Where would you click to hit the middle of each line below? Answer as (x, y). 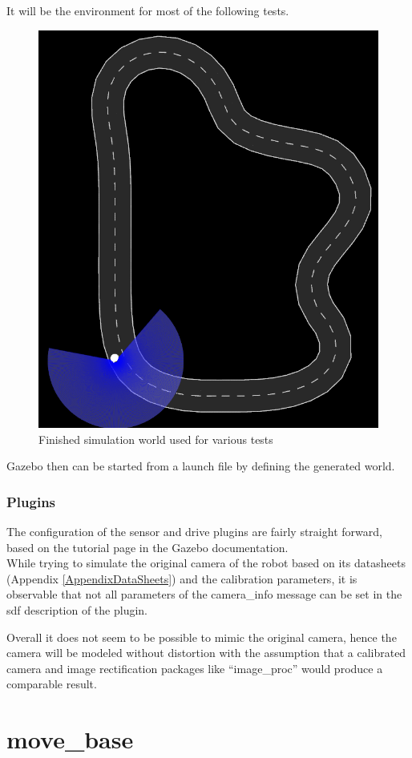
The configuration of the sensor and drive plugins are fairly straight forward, (194, 532)
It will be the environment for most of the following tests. (148, 10)
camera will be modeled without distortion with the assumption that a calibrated (206, 653)
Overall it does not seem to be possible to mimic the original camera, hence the (202, 637)
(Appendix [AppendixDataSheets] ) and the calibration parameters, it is (182, 578)
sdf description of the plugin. (77, 610)
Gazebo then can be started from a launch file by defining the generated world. (201, 466)
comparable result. (52, 684)
